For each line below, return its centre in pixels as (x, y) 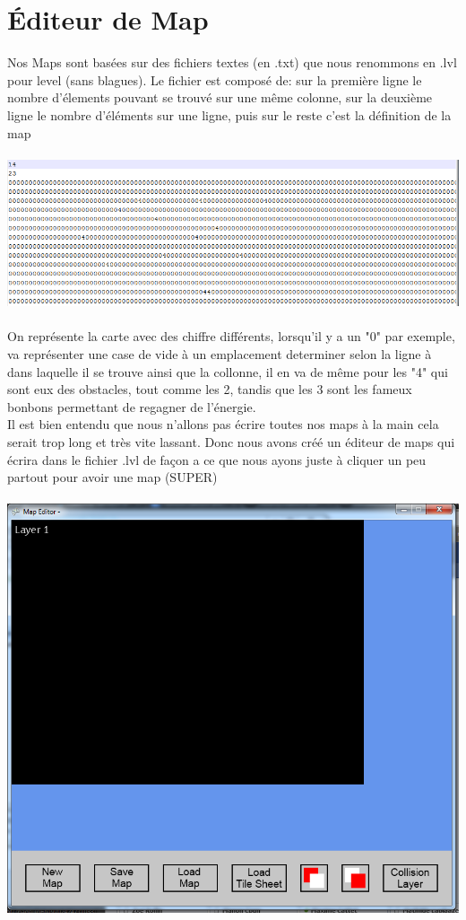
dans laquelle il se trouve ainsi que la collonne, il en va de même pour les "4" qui (228, 371)
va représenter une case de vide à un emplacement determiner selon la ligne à (220, 353)
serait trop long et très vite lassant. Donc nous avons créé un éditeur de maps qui (231, 441)
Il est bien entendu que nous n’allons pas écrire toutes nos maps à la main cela (223, 424)
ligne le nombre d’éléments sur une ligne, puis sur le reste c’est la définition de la (229, 114)
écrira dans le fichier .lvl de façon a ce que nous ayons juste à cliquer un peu (217, 459)
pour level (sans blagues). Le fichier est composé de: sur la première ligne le (215, 79)
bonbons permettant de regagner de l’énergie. (132, 406)
